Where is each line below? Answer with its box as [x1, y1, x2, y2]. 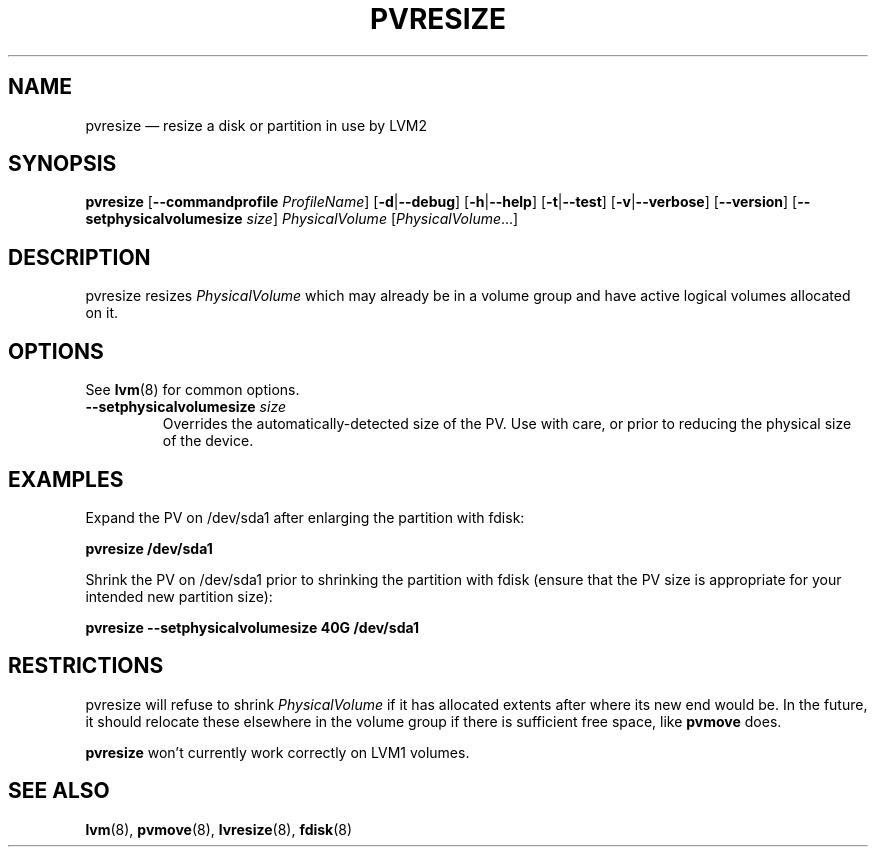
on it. [85, 304, 118, 322]
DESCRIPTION [8, 244, 151, 270]
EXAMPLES [8, 466, 124, 492]
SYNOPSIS [8, 151, 117, 177]
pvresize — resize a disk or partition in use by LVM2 [85, 116, 427, 134]
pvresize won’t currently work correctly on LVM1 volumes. [85, 743, 470, 761]
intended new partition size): [85, 587, 273, 605]
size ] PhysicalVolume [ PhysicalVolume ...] [246, 210, 519, 228]
